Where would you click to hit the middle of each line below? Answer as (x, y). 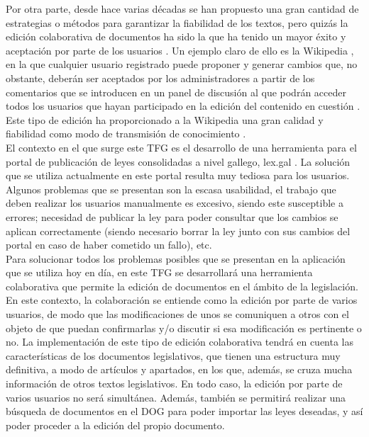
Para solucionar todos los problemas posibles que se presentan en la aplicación (176, 258)
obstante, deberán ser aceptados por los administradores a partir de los (160, 78)
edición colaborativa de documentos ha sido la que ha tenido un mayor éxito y (176, 36)
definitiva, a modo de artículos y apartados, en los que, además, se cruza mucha (179, 369)
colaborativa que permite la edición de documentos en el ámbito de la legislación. (182, 286)
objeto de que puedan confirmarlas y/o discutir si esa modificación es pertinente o (184, 328)
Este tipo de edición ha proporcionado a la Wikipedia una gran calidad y (165, 119)
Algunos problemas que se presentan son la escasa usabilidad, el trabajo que (171, 189)
